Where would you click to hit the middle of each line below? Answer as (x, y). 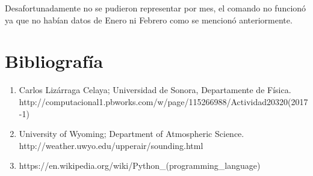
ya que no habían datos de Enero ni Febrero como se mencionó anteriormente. (149, 20)
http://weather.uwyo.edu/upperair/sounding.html (111, 145)
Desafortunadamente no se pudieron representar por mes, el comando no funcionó (156, 8)
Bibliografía (54, 61)
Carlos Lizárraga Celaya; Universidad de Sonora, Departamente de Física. (155, 90)
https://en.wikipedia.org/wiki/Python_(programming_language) (140, 165)
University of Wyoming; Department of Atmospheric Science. (132, 134)
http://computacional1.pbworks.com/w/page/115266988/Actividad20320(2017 (163, 101)
